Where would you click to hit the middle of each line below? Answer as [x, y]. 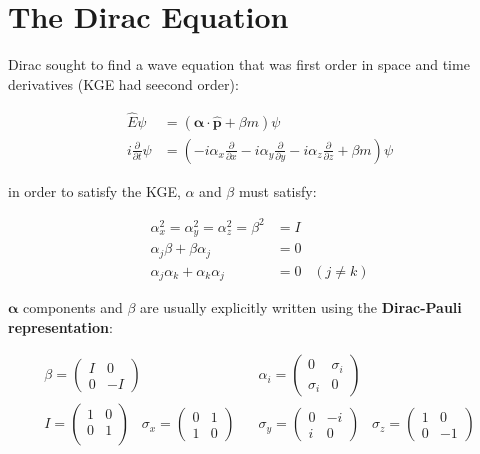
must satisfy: [277, 190]
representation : [60, 326]
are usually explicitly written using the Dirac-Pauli [300, 307]
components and [73, 307]
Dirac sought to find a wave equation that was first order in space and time [239, 64]
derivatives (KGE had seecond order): [123, 83]
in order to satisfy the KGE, [94, 190]
